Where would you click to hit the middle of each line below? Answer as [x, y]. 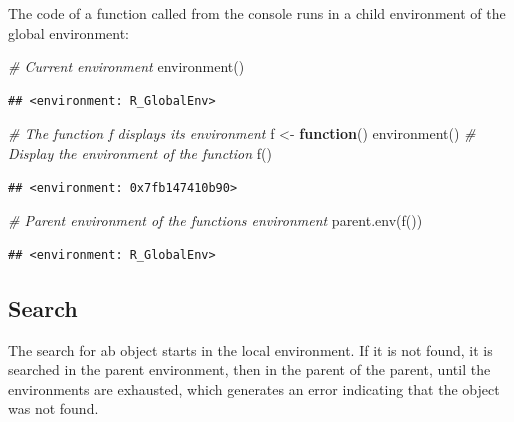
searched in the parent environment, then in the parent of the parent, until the [249, 369]
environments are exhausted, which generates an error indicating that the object [254, 388]
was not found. [53, 408]
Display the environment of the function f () [140, 152]
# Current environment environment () [126, 66]
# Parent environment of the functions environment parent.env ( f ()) [215, 220]
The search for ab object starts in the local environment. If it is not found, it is [250, 349]
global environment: [69, 32]
